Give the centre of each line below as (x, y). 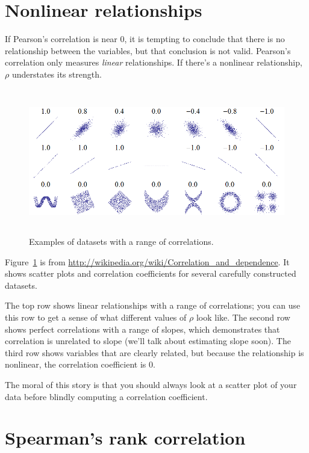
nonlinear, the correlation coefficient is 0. (80, 364)
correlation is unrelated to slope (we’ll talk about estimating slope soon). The (148, 341)
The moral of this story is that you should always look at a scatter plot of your (151, 385)
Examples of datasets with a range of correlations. (121, 242)
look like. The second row (243, 317)
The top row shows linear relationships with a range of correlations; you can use (153, 305)
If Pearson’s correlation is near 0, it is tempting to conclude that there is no (145, 39)
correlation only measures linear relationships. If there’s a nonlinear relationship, (154, 62)
